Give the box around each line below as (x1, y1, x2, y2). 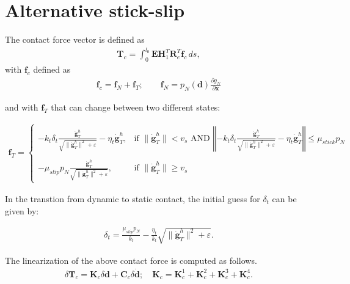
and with (5, 100, 38, 113)
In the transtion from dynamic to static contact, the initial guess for (5, 192, 260, 205)
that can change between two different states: (51, 100, 221, 113)
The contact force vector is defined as (5, 33, 145, 46)
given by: (5, 204, 39, 217)
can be (272, 192, 297, 205)
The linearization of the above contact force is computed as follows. (5, 253, 257, 266)
